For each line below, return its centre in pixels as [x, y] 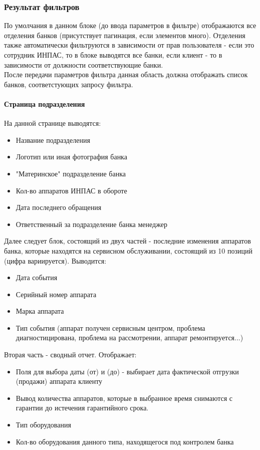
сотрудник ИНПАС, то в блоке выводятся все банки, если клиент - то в [113, 55]
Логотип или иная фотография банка [71, 157]
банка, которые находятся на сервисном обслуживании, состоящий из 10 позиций [128, 250]
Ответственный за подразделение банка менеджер [91, 224]
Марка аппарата [40, 311]
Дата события [37, 277]
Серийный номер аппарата [56, 294]
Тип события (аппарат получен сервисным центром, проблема [110, 327]
